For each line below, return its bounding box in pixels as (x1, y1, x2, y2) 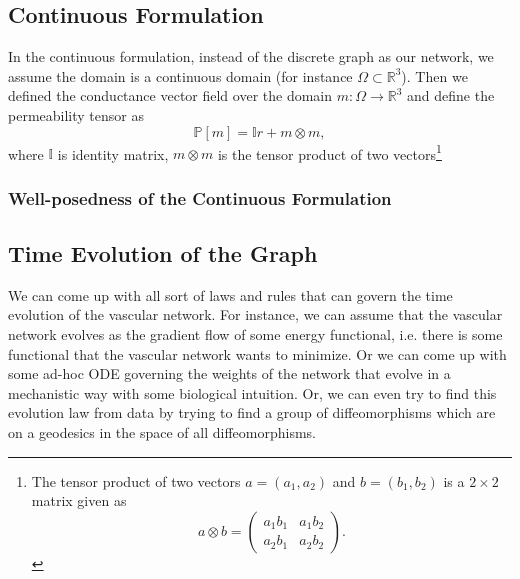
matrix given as (31, 490, 127, 511)
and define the (407, 85, 495, 106)
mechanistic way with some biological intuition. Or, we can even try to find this (8, 382, 497, 403)
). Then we (401, 65, 468, 86)
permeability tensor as (8, 104, 144, 125)
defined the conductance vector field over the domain (8, 85, 333, 106)
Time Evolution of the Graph (8, 238, 318, 269)
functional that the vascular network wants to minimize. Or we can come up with (8, 343, 507, 364)
